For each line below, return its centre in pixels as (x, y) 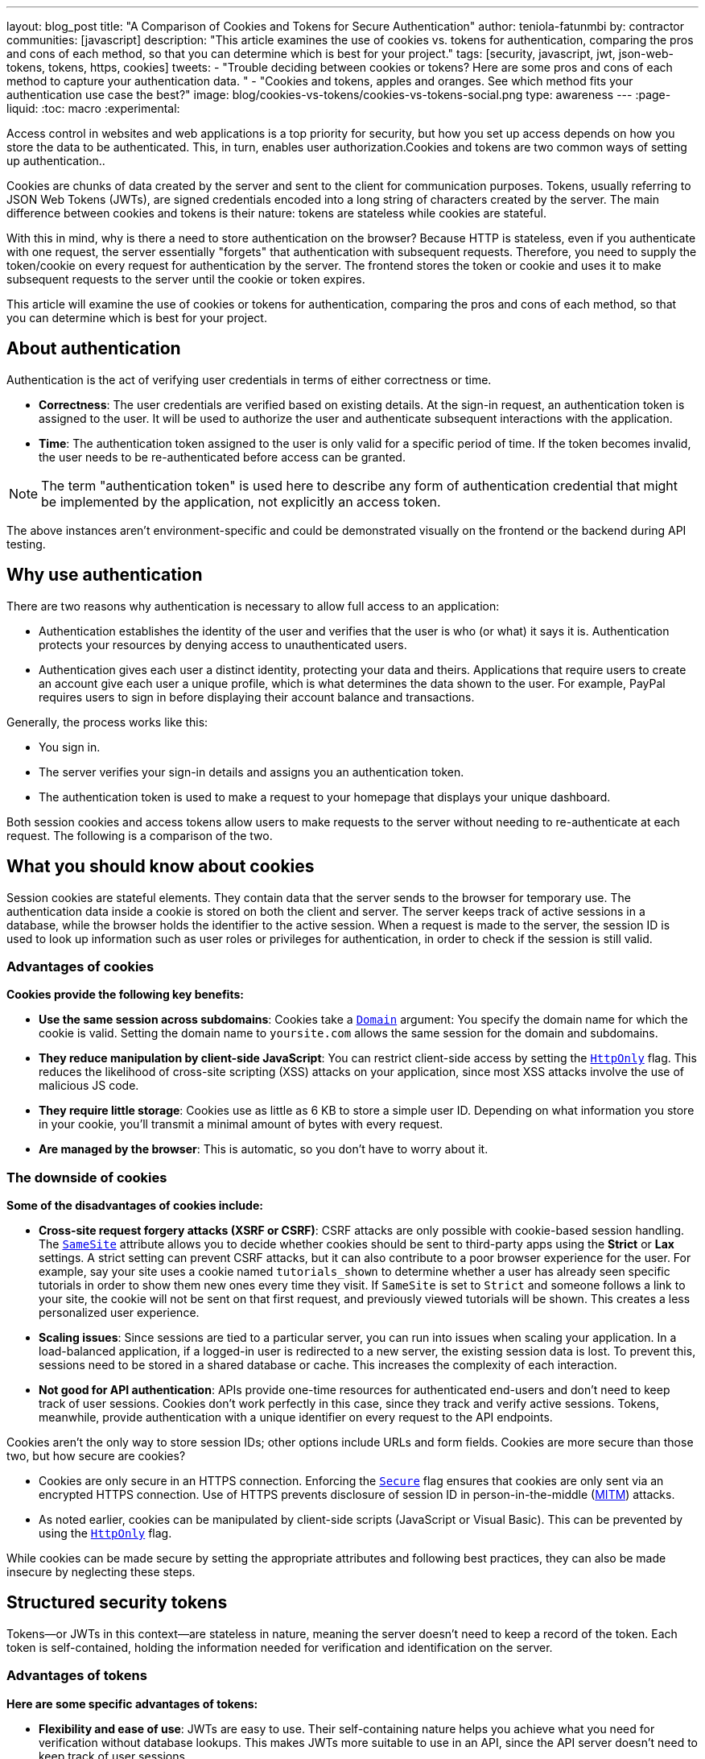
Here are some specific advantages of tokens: (132, 1703)
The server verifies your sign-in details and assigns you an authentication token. (251, 772)
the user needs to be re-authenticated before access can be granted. (222, 457)
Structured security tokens (117, 1603)
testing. (26, 544)
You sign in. (70, 747)
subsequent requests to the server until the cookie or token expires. (186, 279)
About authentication (94, 349)
